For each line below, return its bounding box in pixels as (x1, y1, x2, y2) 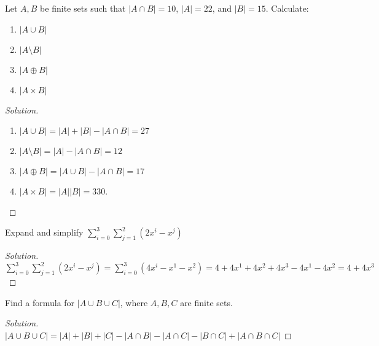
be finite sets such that (40, 2, 126, 14)
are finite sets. (180, 296, 233, 309)
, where (120, 296, 148, 309)
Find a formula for (5, 296, 75, 309)
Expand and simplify (5, 226, 84, 239)
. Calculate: (265, 2, 309, 14)
